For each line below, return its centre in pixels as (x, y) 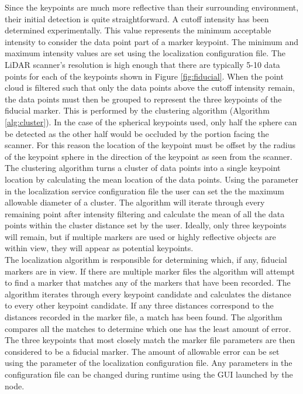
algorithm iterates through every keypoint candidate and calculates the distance (148, 294)
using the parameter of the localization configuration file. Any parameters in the (149, 363)
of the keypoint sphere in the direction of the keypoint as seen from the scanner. (149, 156)
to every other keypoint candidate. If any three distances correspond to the (139, 305)
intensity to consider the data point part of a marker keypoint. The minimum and (151, 41)
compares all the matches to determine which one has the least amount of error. (148, 328)
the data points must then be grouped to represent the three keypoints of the (143, 99)
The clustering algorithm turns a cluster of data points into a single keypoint (143, 168)
